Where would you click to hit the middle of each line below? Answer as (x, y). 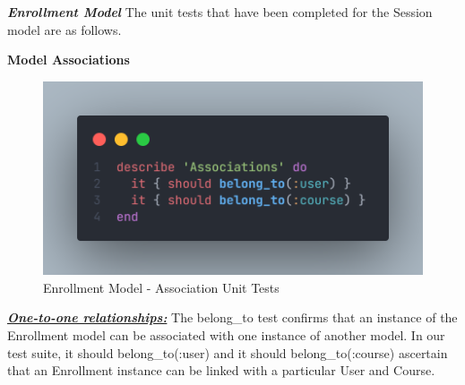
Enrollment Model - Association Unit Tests (161, 287)
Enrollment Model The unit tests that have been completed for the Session (220, 12)
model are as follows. (65, 29)
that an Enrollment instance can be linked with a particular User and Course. (221, 370)
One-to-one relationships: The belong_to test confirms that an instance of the (232, 317)
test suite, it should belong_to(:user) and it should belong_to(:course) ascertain (228, 352)
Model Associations (69, 60)
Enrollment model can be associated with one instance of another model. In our (226, 334)
